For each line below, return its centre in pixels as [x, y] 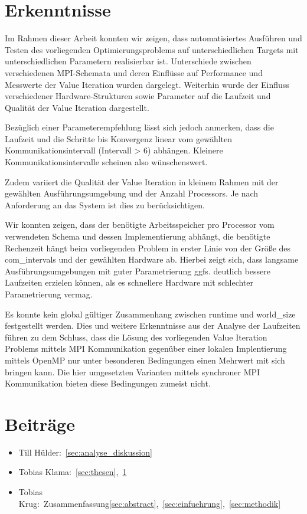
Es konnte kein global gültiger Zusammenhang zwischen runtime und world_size [150, 314]
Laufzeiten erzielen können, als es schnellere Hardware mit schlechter [129, 282]
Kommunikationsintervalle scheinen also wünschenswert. [106, 162]
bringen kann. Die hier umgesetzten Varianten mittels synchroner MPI [133, 371]
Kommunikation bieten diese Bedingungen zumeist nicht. [108, 383]
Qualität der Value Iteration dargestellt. [77, 107]
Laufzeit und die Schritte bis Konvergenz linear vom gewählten [118, 138]
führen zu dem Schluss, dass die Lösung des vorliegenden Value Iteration [136, 337]
